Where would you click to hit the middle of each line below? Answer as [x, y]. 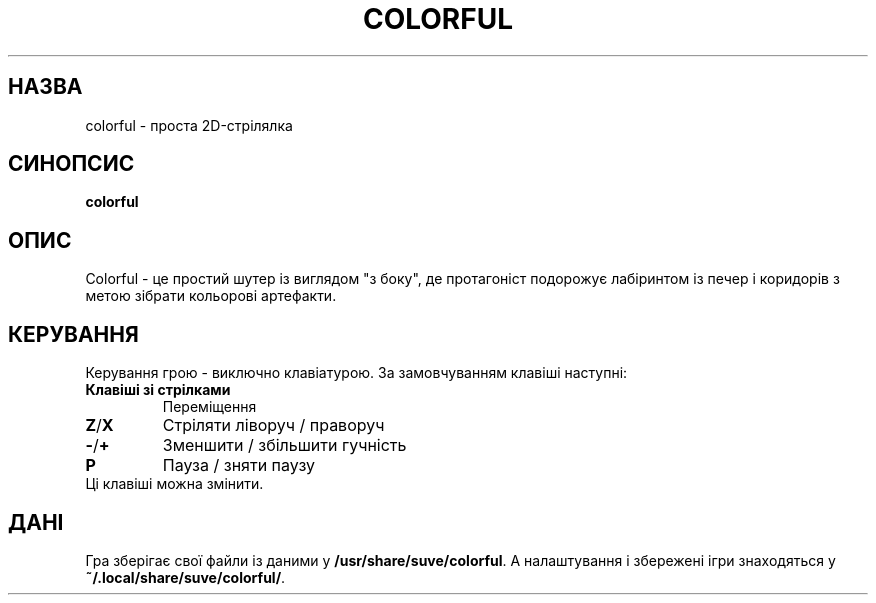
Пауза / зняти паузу [239, 465]
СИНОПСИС [71, 164]
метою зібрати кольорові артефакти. [211, 296]
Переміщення [209, 407]
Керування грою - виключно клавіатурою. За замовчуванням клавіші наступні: [356, 373]
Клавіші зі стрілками [158, 390]
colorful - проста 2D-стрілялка [189, 125]
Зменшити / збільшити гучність [284, 445]
